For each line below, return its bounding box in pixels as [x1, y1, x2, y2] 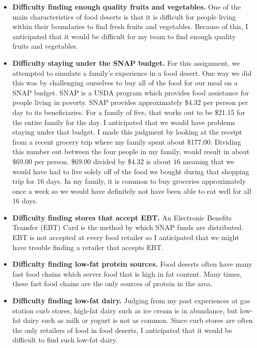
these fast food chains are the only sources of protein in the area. [12, 278, 213, 289]
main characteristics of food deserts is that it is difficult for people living [12, 11, 236, 22]
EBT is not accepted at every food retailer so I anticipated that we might [12, 232, 239, 243]
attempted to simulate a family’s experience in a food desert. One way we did [12, 67, 252, 78]
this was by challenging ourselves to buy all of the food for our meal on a [12, 77, 238, 88]
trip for [12, 176, 35, 186]
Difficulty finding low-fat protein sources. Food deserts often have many [12, 259, 252, 269]
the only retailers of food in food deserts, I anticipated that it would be [12, 324, 232, 335]
